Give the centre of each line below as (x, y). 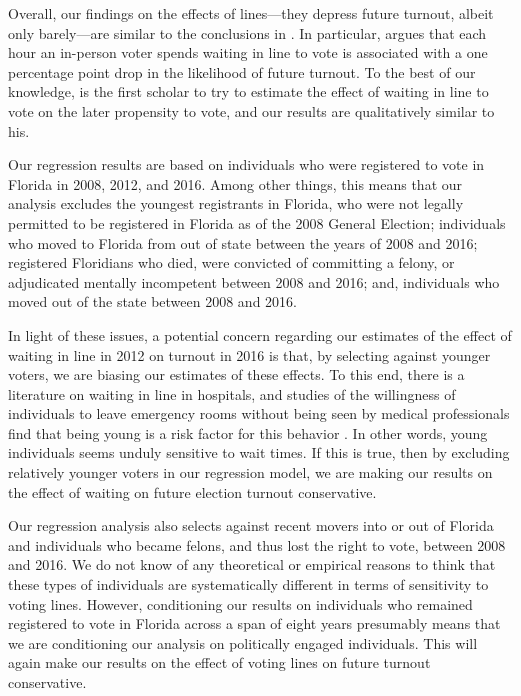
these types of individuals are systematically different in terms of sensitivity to (248, 584)
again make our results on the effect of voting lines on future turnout (219, 662)
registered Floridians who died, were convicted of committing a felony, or (231, 262)
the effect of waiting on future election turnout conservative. (192, 491)
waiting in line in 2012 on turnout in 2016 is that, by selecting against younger (249, 354)
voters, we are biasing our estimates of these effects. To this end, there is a (236, 374)
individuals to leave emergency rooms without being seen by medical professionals (259, 413)
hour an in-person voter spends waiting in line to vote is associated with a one (248, 52)
